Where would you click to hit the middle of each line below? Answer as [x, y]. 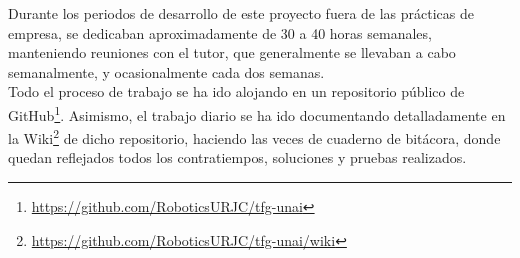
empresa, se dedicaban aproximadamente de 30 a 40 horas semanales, [220, 32]
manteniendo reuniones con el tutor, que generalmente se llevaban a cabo [232, 52]
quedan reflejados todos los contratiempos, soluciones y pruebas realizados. [237, 157]
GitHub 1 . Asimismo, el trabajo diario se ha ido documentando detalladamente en [257, 113]
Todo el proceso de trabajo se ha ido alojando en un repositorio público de [236, 91]
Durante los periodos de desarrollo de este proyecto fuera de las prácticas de [241, 13]
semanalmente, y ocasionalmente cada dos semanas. [166, 71]
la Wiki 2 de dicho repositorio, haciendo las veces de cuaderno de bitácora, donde [254, 136]
